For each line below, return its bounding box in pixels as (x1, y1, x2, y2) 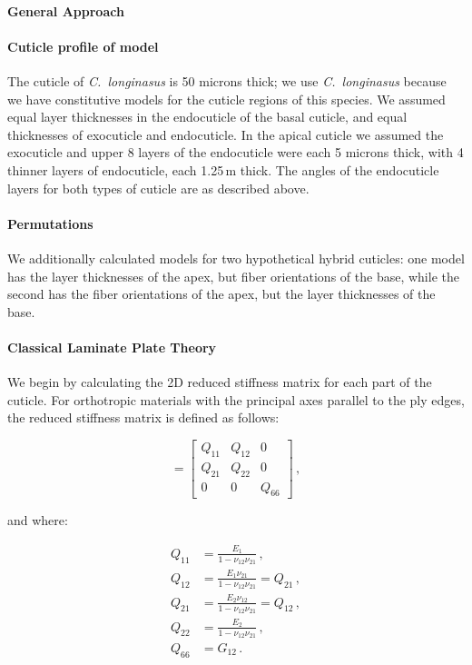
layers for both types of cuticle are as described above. (7, 178, 310, 197)
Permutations (7, 213, 93, 233)
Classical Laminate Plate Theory (7, 337, 217, 356)
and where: (7, 511, 68, 530)
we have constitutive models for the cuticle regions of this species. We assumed (7, 89, 446, 108)
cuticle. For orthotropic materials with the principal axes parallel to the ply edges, (7, 390, 465, 409)
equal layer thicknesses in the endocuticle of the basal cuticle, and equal (7, 107, 408, 126)
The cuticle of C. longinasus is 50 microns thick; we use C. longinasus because (7, 71, 447, 90)
